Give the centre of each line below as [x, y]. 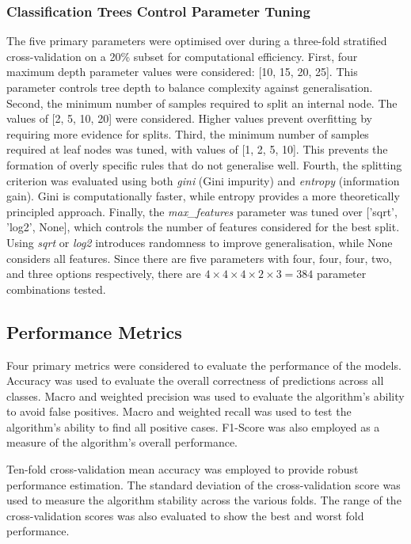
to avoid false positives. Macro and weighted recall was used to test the [179, 411]
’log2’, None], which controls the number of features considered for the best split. [203, 227]
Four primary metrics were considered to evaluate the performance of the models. [204, 365]
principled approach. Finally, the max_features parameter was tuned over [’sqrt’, [202, 211]
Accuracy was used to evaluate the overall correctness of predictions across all [195, 380]
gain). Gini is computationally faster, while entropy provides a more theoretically [203, 196]
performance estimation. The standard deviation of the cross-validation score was [204, 484]
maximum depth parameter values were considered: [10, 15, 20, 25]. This [182, 72]
